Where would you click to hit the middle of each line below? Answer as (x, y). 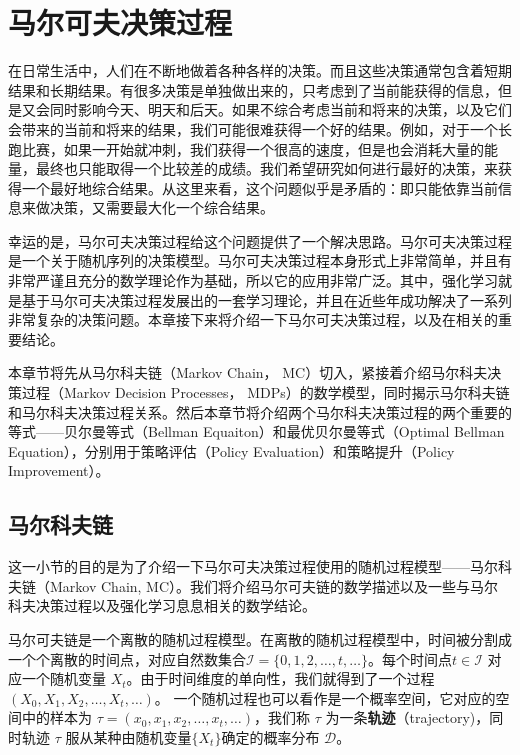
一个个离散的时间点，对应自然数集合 (127, 658)
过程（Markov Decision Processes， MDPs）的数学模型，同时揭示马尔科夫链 (265, 392)
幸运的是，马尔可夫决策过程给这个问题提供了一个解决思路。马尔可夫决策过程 (260, 240)
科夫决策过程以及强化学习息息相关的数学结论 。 (162, 605)
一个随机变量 (63, 678)
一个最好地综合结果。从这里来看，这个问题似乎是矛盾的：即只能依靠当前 (259, 187)
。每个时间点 (410, 658)
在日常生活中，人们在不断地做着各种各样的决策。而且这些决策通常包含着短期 (260, 70)
